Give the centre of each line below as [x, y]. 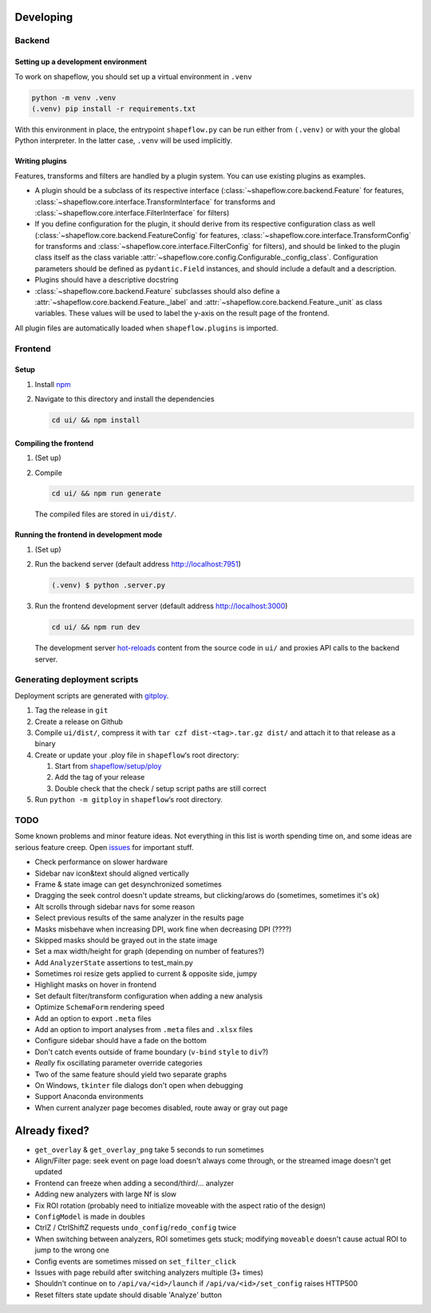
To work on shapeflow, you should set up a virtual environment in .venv [134, 77]
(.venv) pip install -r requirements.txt [114, 109]
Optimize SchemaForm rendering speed [100, 1007]
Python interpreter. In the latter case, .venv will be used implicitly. [124, 140]
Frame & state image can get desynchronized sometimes [129, 884]
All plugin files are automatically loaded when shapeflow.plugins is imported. [146, 328]
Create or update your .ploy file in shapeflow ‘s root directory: [137, 755]
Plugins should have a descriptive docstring [107, 280]
